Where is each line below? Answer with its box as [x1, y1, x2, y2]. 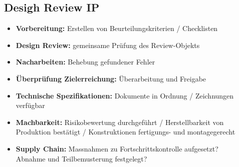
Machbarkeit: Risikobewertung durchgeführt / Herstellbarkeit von [16, 116, 224, 127]
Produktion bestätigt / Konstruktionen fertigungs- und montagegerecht [16, 126, 235, 137]
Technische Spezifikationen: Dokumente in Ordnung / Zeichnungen [16, 90, 234, 100]
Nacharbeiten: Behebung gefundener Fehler [16, 56, 155, 67]
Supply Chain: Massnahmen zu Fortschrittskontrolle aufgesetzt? [16, 143, 218, 153]
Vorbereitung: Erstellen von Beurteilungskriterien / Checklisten [16, 23, 218, 33]
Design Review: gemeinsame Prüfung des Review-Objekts [16, 39, 200, 50]
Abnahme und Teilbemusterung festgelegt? [16, 153, 147, 163]
